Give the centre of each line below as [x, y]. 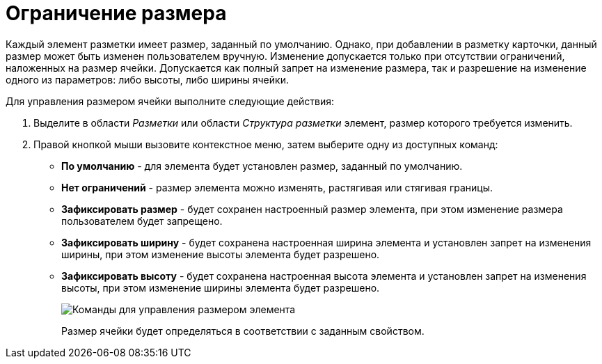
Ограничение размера [116, 13]
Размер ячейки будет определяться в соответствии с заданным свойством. [243, 331]
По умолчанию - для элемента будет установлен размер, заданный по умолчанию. [262, 166]
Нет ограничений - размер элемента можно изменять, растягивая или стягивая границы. [277, 187]
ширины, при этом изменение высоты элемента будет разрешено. [221, 254]
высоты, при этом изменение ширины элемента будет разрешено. [221, 287]
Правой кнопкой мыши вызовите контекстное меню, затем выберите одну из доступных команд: [266, 144]
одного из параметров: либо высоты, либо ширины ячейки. [147, 79]
